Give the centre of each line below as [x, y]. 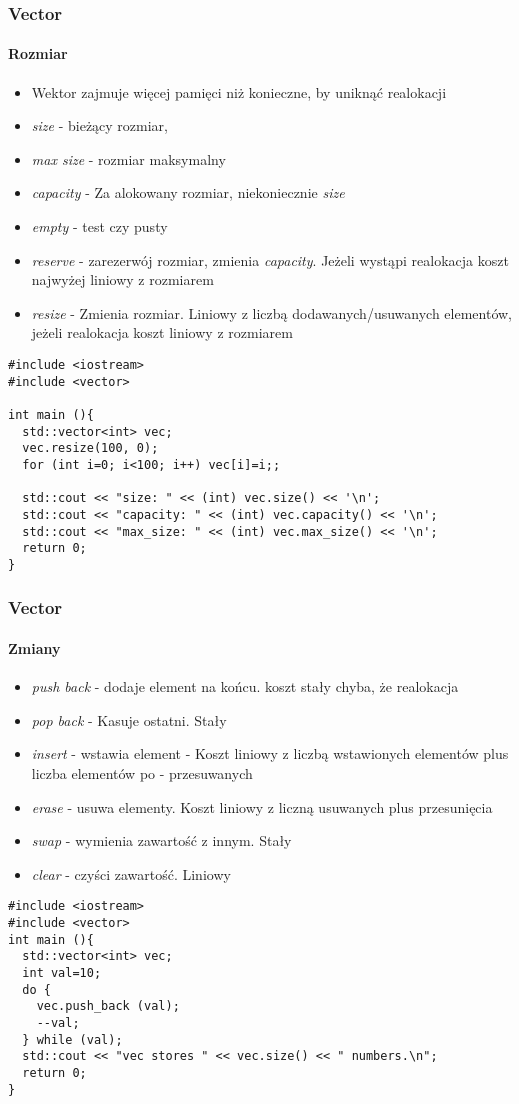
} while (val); [72, 1039]
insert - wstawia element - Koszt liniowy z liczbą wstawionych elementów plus [270, 753]
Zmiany [34, 647]
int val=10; [62, 972]
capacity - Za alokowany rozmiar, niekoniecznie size [188, 192]
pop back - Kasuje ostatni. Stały [129, 719]
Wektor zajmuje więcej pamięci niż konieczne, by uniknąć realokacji [239, 91]
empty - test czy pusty [99, 226]
